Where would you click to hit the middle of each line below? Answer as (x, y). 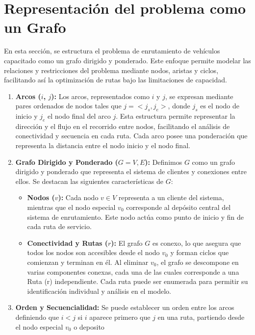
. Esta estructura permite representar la (176, 116)
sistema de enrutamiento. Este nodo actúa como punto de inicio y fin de (136, 217)
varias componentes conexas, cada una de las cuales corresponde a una (133, 271)
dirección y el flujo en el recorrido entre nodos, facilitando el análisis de (123, 126)
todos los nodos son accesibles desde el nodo (93, 252)
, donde (179, 106)
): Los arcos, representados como (100, 96)
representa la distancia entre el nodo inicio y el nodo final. (103, 145)
